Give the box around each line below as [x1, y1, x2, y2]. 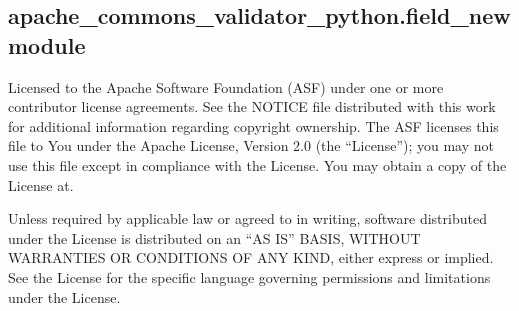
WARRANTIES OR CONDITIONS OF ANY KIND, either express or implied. [8, 247, 494, 268]
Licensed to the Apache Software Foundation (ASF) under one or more [8, 76, 444, 97]
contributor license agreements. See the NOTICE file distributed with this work [8, 96, 496, 117]
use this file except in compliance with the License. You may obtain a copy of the [8, 154, 507, 175]
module [8, 29, 86, 60]
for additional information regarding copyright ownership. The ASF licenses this [8, 115, 499, 136]
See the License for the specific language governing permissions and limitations [8, 266, 491, 287]
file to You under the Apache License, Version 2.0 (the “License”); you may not [8, 135, 494, 156]
